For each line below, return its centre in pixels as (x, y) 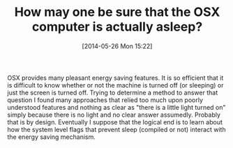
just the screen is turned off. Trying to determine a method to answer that (113, 92)
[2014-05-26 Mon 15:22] (117, 46)
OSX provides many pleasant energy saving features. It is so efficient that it (115, 78)
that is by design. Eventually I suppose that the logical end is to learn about (115, 122)
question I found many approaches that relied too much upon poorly (105, 100)
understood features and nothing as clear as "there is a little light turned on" (116, 107)
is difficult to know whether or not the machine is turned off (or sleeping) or (115, 85)
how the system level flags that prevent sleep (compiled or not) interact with (116, 129)
